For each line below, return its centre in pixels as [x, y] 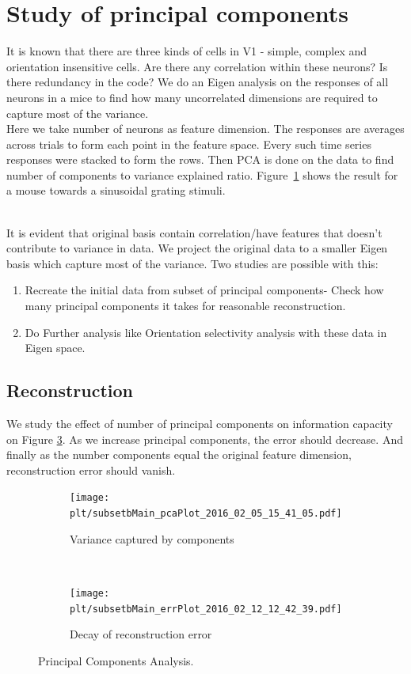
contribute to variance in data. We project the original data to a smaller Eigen [197, 248]
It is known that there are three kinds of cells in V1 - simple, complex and [186, 51]
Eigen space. [55, 348]
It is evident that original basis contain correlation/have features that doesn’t [194, 232]
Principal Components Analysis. [116, 660]
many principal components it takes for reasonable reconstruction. [185, 306]
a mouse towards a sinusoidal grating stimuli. [116, 190]
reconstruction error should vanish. [91, 470]
